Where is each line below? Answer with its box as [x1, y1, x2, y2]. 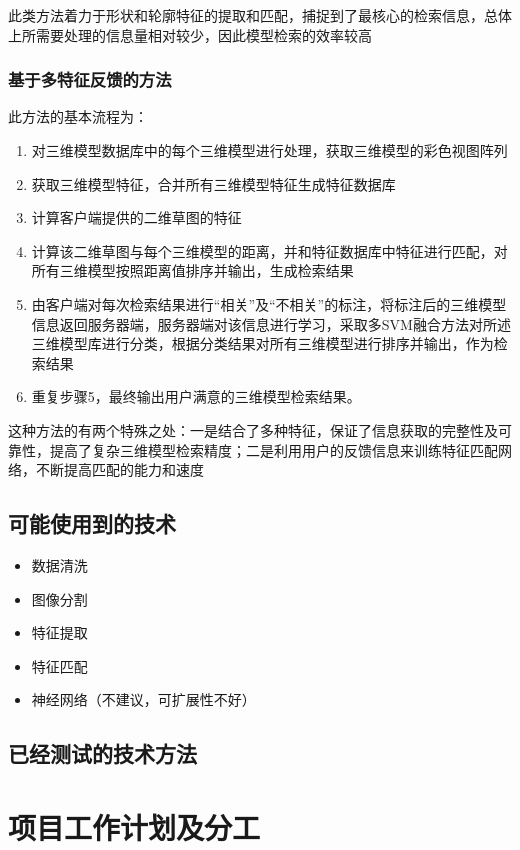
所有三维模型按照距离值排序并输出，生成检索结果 [31, 260, 354, 281]
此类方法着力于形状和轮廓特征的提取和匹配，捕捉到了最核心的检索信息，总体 [8, 5, 512, 25]
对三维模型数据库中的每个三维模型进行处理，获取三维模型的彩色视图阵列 [31, 140, 508, 160]
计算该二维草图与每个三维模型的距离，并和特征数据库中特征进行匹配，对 [31, 240, 508, 261]
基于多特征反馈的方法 [8, 67, 172, 92]
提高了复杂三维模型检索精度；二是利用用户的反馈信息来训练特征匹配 [49, 439, 498, 460]
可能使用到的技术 [8, 508, 176, 539]
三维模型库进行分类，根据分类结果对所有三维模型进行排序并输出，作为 [31, 333, 494, 354]
